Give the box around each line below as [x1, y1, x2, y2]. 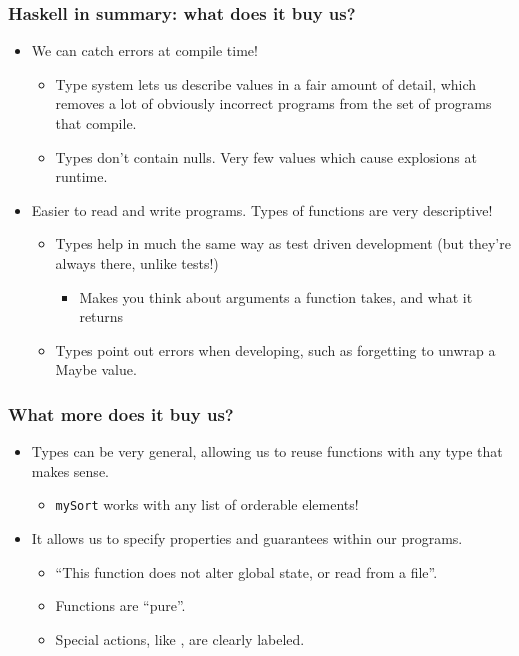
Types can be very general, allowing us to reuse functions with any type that [31, 441, 503, 462]
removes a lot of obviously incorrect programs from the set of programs [55, 93, 492, 114]
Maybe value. [55, 359, 137, 380]
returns [79, 306, 124, 327]
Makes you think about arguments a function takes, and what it [79, 286, 473, 307]
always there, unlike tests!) [55, 252, 219, 273]
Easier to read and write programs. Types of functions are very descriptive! [31, 199, 493, 220]
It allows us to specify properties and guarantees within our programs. [31, 528, 463, 548]
